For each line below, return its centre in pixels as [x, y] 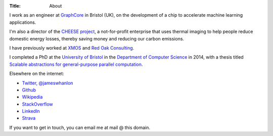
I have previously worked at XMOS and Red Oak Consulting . [72, 48]
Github [29, 90]
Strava [29, 118]
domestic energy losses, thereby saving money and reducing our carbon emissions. [97, 38]
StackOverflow [37, 104]
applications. [23, 22]
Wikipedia [32, 97]
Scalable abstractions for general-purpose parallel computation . [76, 64]
